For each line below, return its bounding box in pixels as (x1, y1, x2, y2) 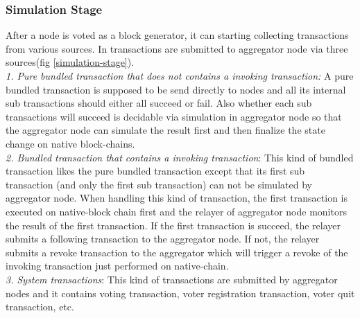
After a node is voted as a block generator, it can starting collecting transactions (6, 28, 349, 42)
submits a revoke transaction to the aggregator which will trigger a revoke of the (6, 245, 348, 259)
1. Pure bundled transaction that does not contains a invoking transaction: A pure (6, 69, 354, 82)
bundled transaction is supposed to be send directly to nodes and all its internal (6, 82, 346, 96)
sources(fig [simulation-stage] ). (6, 55, 135, 69)
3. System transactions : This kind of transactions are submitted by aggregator (6, 272, 338, 286)
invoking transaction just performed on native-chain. (6, 258, 229, 273)
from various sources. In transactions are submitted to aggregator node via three (6, 41, 348, 55)
